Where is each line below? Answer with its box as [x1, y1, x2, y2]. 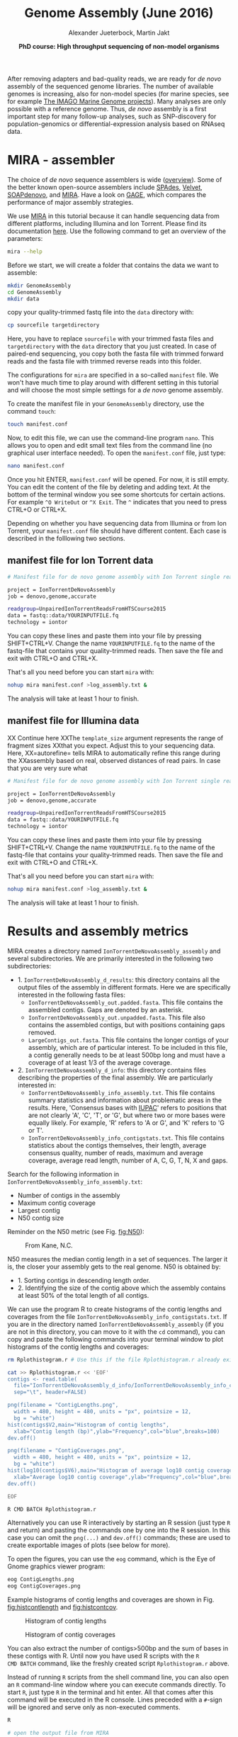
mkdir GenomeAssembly [7, 282, 72, 289]
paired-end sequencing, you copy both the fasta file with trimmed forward [7, 349, 225, 358]
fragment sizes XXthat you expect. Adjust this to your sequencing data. [7, 741, 215, 749]
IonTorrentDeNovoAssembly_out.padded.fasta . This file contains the [28, 997, 223, 1007]
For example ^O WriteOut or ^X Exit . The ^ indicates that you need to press [7, 498, 227, 506]
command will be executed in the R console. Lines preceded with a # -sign [7, 1695, 222, 1704]
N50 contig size [17, 1213, 64, 1222]
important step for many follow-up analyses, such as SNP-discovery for [7, 112, 217, 120]
